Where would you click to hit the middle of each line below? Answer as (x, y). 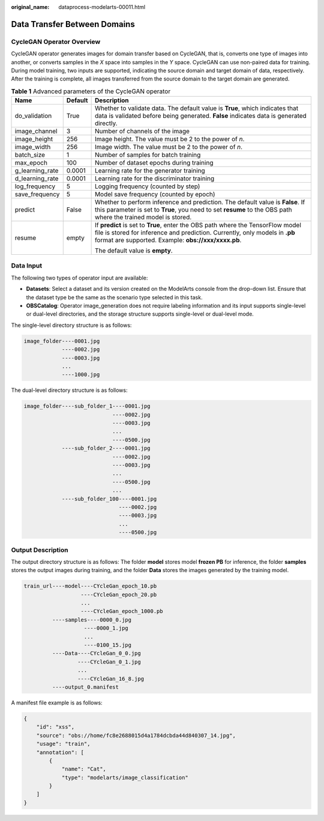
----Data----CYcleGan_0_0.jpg (96, 653)
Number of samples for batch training (148, 155)
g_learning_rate (37, 171)
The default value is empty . (134, 251)
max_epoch (31, 163)
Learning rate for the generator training (150, 171)
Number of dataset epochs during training (154, 163)
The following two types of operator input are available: (79, 278)
